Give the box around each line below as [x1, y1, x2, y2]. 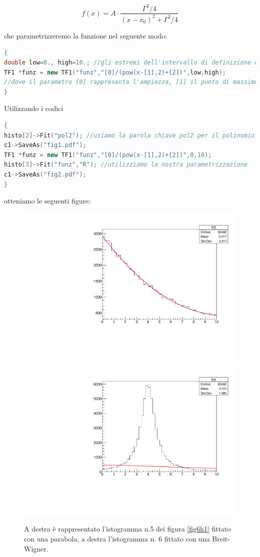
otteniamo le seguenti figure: [4, 195, 91, 206]
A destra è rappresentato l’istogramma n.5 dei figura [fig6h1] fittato [24, 523, 231, 534]
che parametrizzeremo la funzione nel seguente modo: [4, 30, 167, 40]
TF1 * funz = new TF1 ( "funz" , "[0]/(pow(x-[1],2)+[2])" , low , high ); [4, 68, 226, 76]
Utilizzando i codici [4, 103, 63, 113]
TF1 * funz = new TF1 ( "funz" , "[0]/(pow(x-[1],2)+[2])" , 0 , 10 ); [4, 151, 212, 158]
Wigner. [24, 543, 48, 553]
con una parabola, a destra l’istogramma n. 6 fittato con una [24, 533, 210, 543]
